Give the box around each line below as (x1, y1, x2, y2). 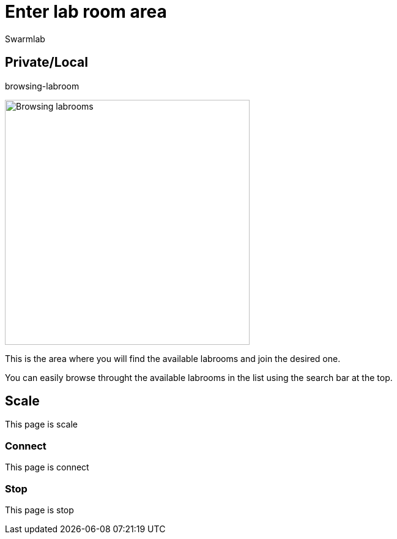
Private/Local (5, 55, 88, 70)
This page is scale (5, 419, 78, 430)
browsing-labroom (5, 80, 80, 91)
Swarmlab (5, 33, 45, 44)
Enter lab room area (5, 1, 167, 22)
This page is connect (5, 462, 89, 473)
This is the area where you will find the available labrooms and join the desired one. (5, 353, 341, 364)
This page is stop (5, 504, 74, 515)
